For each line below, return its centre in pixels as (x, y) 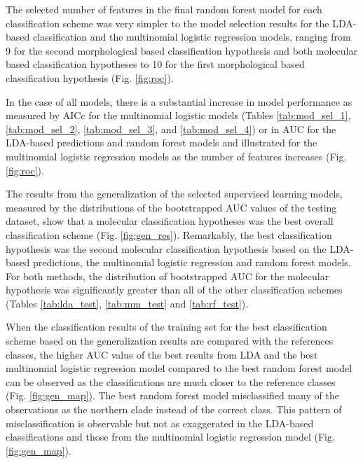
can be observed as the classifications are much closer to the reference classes (171, 381)
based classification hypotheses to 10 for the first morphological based (155, 64)
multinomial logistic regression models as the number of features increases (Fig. (176, 156)
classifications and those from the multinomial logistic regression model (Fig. (170, 437)
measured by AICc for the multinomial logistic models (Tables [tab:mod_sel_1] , (178, 115)
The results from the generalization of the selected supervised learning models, (174, 194)
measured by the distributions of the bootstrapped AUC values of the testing (171, 207)
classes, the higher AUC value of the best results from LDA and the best (162, 354)
